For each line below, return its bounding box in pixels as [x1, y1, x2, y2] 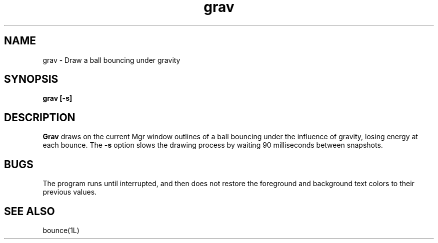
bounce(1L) [42, 226, 79, 235]
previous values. [42, 188, 97, 197]
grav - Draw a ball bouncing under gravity [42, 55, 180, 64]
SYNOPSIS [4, 73, 58, 86]
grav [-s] [42, 94, 72, 103]
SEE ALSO [4, 205, 55, 218]
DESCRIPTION [4, 111, 75, 124]
